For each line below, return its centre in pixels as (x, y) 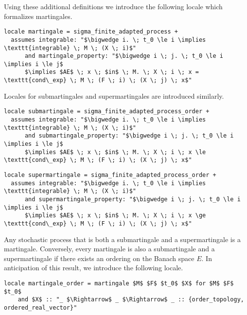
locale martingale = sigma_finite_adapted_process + (91, 32)
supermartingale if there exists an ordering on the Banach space (99, 258)
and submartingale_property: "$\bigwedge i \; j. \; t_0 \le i (129, 136)
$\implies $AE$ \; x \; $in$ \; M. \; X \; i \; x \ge (115, 216)
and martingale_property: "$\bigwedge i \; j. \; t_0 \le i (124, 56)
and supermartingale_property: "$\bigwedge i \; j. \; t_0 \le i (132, 199)
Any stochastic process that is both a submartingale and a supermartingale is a (122, 239)
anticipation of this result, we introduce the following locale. (94, 268)
